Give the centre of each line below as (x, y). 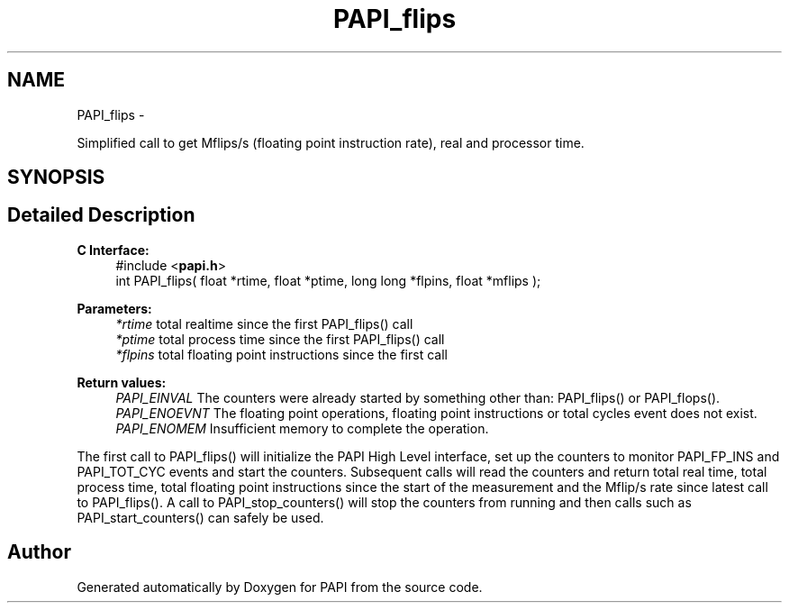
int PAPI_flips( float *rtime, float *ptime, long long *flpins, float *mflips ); (328, 280)
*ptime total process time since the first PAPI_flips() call (280, 339)
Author (39, 552)
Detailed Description (101, 215)
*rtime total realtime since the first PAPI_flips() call (264, 323)
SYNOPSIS (56, 178)
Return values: (122, 382)
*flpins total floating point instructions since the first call (281, 354)
